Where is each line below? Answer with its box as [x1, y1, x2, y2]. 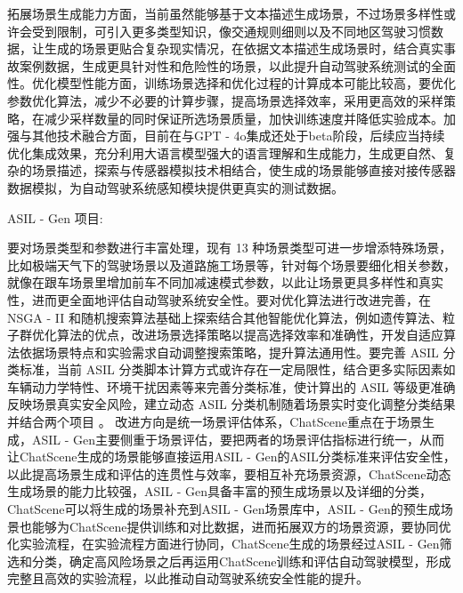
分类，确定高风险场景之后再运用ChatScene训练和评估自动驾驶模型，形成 [31, 551, 451, 570]
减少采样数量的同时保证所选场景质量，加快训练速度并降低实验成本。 [44, 108, 443, 127]
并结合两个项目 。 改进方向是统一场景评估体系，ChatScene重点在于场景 [7, 413, 422, 431]
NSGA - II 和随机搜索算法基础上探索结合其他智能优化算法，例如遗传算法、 [7, 308, 443, 326]
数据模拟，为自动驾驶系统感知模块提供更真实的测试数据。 [7, 178, 344, 196]
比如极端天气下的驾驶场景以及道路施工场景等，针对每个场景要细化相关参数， [7, 255, 456, 274]
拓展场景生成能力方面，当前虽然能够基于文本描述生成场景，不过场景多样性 [7, 4, 443, 22]
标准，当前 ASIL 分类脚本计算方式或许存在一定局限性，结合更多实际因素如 [19, 360, 456, 379]
